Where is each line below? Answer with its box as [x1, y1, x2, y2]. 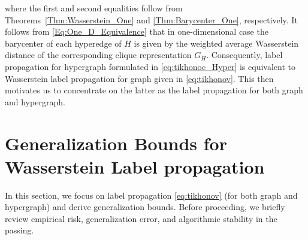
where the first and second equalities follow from [5, 2, 183, 14]
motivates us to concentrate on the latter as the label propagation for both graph [5, 84, 303, 96]
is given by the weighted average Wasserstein [134, 37, 299, 49]
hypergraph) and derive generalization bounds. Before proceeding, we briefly [5, 200, 285, 213]
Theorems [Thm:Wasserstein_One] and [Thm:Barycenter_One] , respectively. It [5, 13, 298, 26]
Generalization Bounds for [5, 130, 227, 155]
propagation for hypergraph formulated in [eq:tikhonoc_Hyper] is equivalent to [5, 60, 295, 72]
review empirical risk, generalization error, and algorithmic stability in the [5, 212, 277, 224]
